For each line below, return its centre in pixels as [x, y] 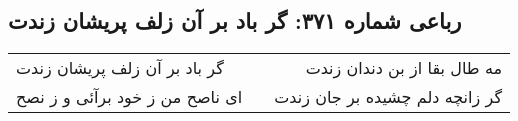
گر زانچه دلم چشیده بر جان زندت [388, 97]
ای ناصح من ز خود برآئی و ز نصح [129, 97]
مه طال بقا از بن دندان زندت [404, 68]
